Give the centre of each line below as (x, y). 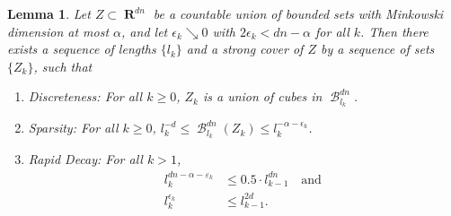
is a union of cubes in (262, 96)
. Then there (394, 31)
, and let (145, 31)
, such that (63, 66)
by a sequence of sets (377, 49)
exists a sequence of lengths (82, 49)
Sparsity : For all (73, 128)
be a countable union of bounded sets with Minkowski (298, 13)
